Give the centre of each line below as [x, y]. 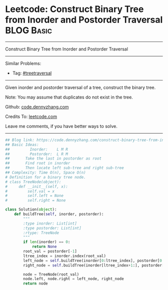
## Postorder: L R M [37, 154]
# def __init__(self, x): [37, 186]
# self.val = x [30, 191]
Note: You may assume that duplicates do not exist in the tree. [69, 97]
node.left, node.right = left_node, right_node [73, 279]
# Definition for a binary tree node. [45, 177]
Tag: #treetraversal [32, 73]
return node [36, 283]
